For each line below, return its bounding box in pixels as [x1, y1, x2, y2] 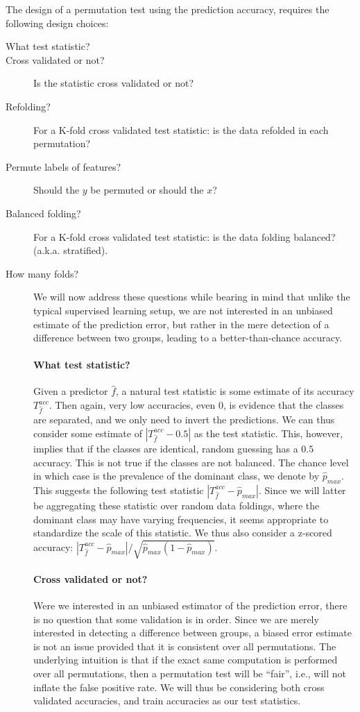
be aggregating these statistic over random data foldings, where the [33, 498, 320, 512]
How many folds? [6, 266, 79, 280]
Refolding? [6, 99, 51, 113]
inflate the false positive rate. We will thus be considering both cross [33, 679, 325, 694]
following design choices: [6, 15, 109, 30]
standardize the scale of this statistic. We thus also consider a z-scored [33, 525, 332, 540]
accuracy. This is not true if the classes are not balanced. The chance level [33, 455, 349, 469]
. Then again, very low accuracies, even [49, 398, 216, 412]
